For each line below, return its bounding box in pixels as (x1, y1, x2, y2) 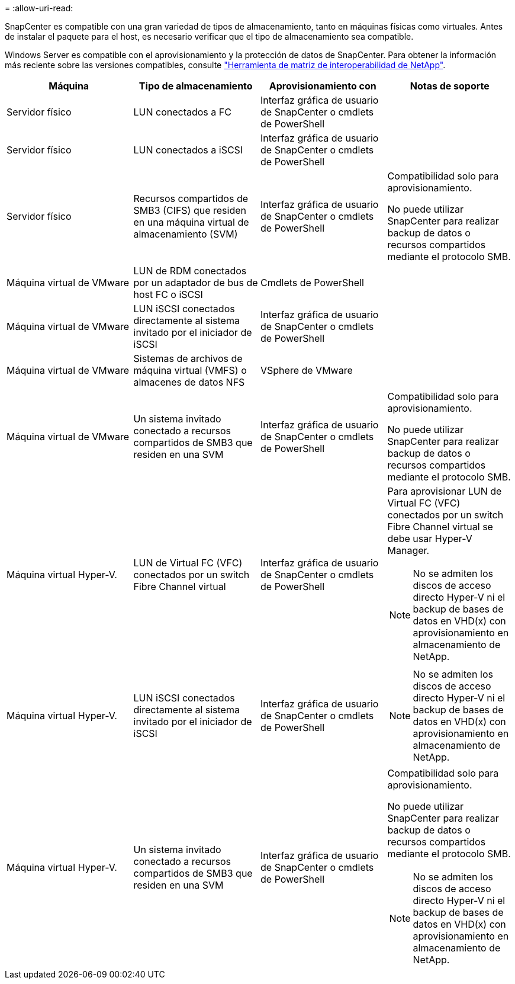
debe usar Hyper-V (387, 533, 472, 544)
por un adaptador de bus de (133, 277, 258, 289)
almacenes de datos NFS (133, 376, 245, 388)
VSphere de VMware (260, 364, 353, 376)
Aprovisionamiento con (269, 80, 376, 92)
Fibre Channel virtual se (387, 521, 493, 533)
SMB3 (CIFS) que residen (133, 204, 247, 216)
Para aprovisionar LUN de (387, 485, 502, 497)
